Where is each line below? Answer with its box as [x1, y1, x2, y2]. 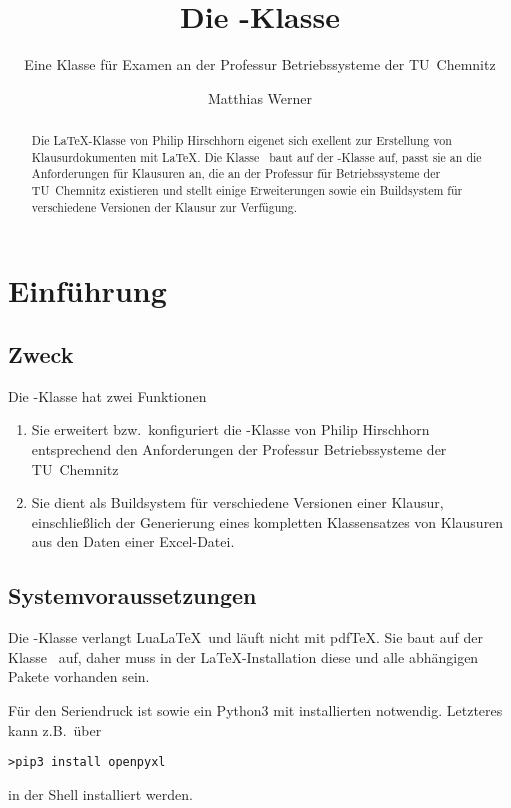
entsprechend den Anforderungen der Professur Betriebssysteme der [31, 438, 447, 459]
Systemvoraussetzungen [8, 580, 257, 611]
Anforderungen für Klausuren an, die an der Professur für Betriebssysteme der [31, 165, 441, 182]
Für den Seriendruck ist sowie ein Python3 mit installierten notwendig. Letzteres [8, 699, 503, 720]
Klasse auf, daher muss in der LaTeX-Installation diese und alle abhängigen [8, 646, 479, 667]
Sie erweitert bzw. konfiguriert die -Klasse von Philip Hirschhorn [31, 419, 430, 440]
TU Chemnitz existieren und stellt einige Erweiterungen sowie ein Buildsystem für [31, 182, 463, 199]
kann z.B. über [8, 719, 102, 740]
